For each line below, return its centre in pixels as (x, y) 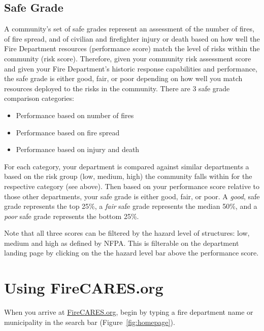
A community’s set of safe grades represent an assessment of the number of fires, (129, 29)
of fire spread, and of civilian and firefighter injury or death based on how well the (132, 38)
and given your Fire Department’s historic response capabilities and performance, (131, 68)
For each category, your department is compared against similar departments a (127, 166)
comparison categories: (39, 98)
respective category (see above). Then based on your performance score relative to (132, 186)
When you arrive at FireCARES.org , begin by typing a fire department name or (129, 312)
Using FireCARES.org (84, 288)
